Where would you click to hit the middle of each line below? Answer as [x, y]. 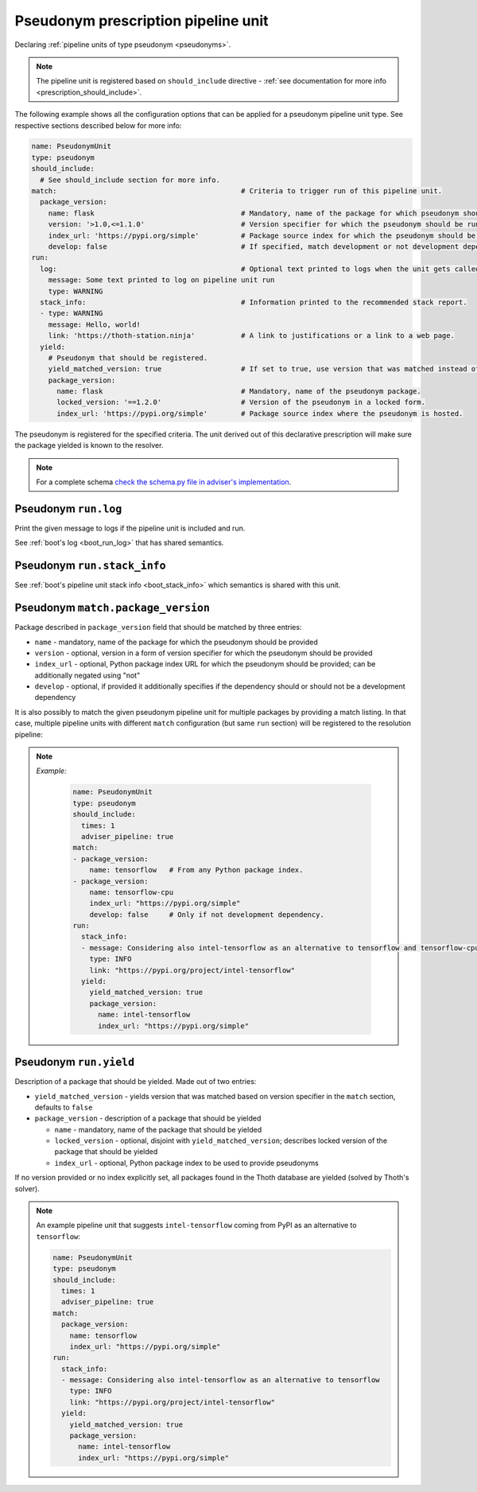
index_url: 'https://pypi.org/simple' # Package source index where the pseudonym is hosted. [260, 413]
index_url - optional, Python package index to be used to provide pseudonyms [187, 1163]
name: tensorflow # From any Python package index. [196, 870]
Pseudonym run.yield [75, 1062]
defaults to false [64, 1107]
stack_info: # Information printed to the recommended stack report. [254, 302]
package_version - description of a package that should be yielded [148, 1118]
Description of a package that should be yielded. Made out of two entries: [136, 1082]
